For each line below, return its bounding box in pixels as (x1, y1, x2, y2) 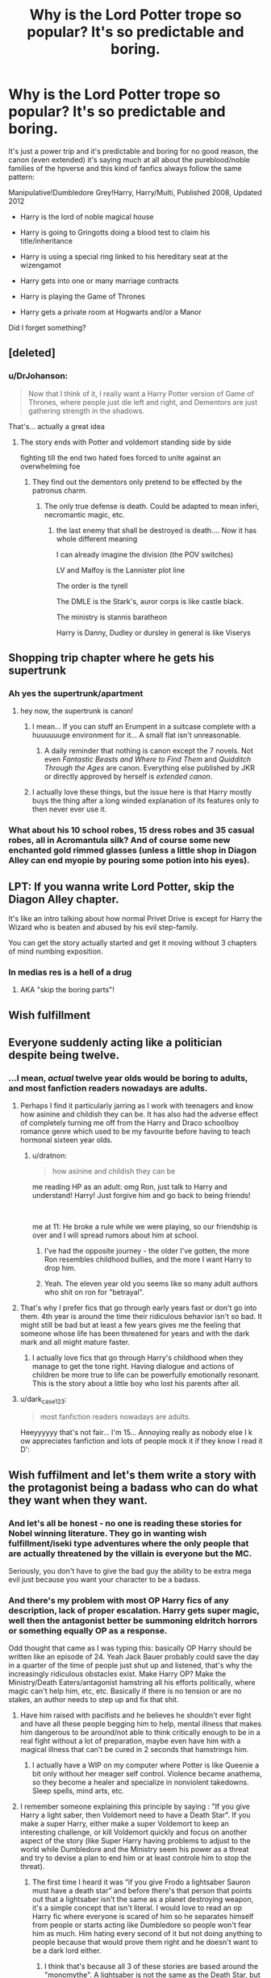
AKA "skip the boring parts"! (19, 985, 115, 995)
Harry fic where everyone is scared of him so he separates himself (31, 1912, 254, 1922)
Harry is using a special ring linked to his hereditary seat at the (19, 252, 228, 261)
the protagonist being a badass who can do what (8, 1480, 258, 1494)
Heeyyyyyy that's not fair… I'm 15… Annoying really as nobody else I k (19, 1428, 252, 1438)
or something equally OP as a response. (8, 1625, 168, 1636)
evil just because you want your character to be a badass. (8, 1575, 201, 1584)
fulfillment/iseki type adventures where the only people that (8, 1538, 249, 1549)
